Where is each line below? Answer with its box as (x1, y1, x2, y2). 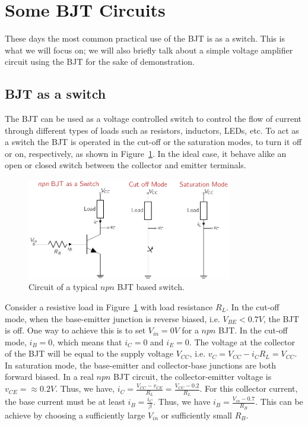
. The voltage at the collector (189, 335, 295, 348)
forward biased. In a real (5, 370, 94, 383)
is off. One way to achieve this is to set (5, 324, 146, 336)
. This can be (255, 395, 303, 408)
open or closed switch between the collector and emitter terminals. (5, 159, 246, 171)
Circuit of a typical (28, 281, 98, 293)
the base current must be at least (5, 395, 125, 408)
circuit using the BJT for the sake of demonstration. (5, 55, 195, 68)
